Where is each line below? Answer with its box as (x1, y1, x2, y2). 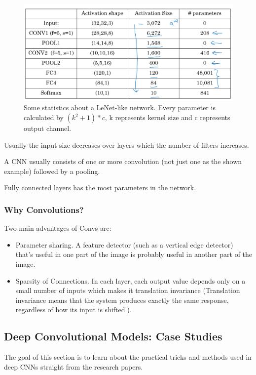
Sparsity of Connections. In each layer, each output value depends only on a (15, 275, 246, 286)
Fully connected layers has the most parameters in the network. (4, 182, 196, 193)
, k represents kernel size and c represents (105, 112, 230, 123)
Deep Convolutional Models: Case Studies (4, 329, 222, 344)
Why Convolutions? (4, 203, 84, 215)
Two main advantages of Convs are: (4, 223, 111, 233)
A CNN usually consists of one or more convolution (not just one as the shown (4, 156, 242, 167)
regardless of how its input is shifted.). (15, 304, 132, 315)
